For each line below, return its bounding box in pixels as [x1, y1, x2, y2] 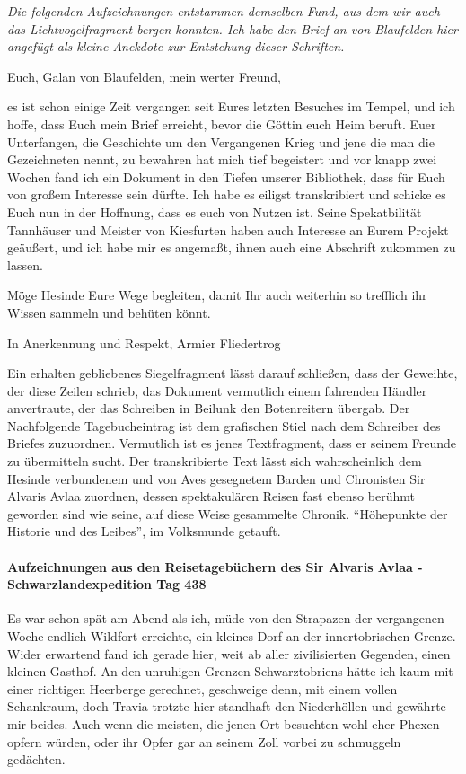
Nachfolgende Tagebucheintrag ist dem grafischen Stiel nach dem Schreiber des [7, 416, 441, 435]
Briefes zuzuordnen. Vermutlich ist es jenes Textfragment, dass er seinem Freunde [7, 434, 457, 453]
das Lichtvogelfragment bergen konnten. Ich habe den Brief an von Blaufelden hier [7, 19, 458, 38]
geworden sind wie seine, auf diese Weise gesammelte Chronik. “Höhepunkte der [7, 504, 448, 523]
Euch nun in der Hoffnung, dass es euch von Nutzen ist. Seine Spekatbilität [7, 202, 422, 221]
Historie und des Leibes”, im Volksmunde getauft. [7, 522, 281, 541]
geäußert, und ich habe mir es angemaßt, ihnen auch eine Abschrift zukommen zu [7, 238, 456, 257]
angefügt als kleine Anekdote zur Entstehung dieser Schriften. [7, 37, 345, 56]
